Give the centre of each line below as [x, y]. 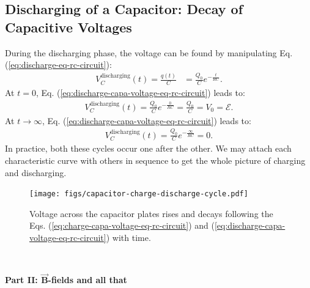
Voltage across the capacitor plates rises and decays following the [151, 213]
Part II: [21, 280]
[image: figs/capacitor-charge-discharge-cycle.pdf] [139, 194]
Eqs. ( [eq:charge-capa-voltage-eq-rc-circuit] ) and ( [122, 225]
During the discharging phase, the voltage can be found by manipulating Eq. [149, 52]
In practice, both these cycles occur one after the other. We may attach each [148, 148]
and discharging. [36, 172]
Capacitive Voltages [68, 27]
